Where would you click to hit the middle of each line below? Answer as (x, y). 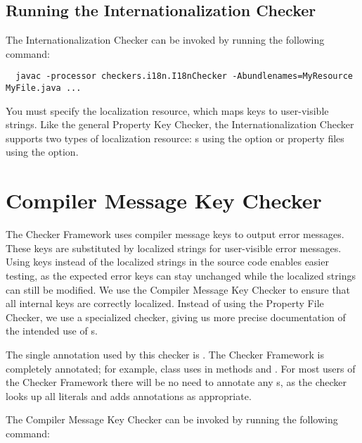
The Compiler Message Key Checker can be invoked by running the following (172, 419)
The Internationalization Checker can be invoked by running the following (165, 40)
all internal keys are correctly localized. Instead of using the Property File (165, 303)
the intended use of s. (52, 331)
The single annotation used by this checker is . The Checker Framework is (165, 354)
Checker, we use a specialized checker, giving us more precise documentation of (176, 317)
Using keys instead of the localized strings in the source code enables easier (167, 262)
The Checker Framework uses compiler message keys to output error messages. (175, 234)
